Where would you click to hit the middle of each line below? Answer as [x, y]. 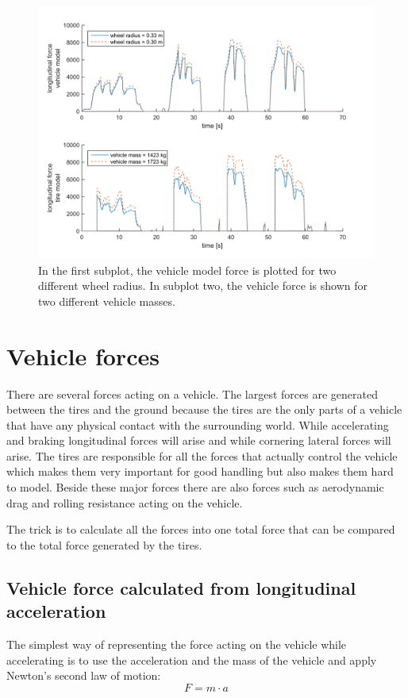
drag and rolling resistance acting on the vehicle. [125, 502]
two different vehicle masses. [107, 301]
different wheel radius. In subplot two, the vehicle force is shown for [203, 285]
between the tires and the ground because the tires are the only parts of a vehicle [204, 409]
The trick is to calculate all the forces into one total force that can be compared [201, 529]
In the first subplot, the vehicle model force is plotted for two [187, 270]
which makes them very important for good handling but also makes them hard [200, 471]
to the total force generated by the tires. [104, 544]
